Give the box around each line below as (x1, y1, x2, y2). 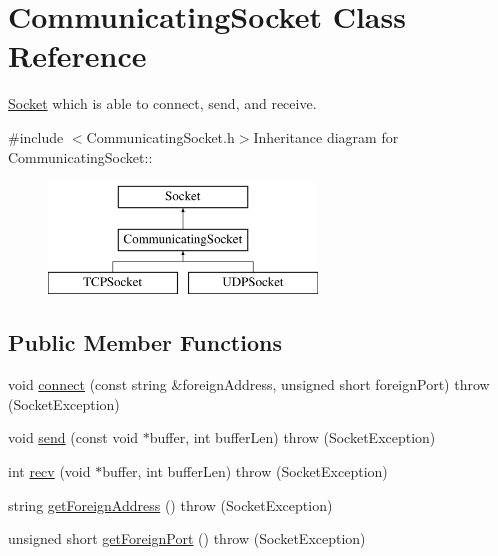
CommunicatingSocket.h (86, 126, 235, 147)
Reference (8, 35, 147, 76)
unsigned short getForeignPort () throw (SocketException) (8, 528, 366, 549)
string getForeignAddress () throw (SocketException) (8, 494, 333, 515)
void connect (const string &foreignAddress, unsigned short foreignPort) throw (8, 374, 490, 395)
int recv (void (8, 461, 91, 482)
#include (8, 126, 64, 147)
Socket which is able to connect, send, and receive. (8, 93, 317, 114)
